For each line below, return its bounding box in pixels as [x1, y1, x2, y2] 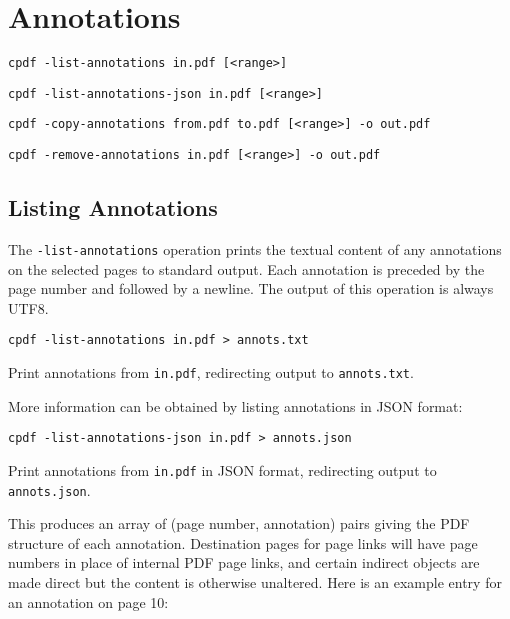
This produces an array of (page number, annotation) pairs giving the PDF [8, 513, 470, 534]
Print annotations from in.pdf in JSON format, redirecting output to [8, 459, 437, 480]
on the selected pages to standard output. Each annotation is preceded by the [8, 258, 485, 279]
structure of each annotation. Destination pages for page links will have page [8, 532, 478, 553]
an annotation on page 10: [8, 591, 169, 612]
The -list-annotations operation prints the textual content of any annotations [8, 238, 502, 259]
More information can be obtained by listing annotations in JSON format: [8, 395, 463, 416]
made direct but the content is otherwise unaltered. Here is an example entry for [8, 572, 502, 593]
